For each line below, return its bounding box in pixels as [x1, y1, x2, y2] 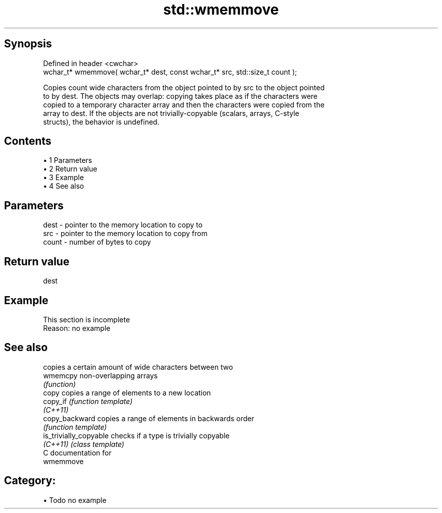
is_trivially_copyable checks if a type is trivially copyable [43, 431, 230, 440]
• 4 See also [43, 182, 84, 191]
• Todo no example [43, 495, 106, 504]
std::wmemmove [163, 1, 279, 18]
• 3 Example [43, 173, 84, 182]
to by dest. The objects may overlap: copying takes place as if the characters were [43, 91, 318, 100]
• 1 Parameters [43, 156, 92, 165]
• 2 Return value [43, 164, 97, 174]
